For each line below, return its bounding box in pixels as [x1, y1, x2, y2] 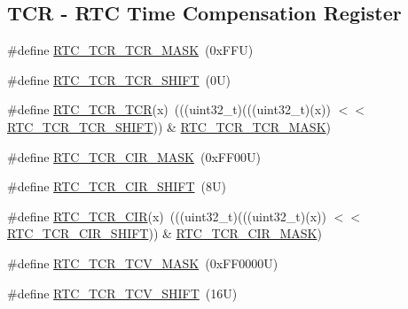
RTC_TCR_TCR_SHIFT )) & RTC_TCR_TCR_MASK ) [7, 117, 331, 135]
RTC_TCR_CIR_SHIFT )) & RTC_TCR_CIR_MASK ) [7, 224, 322, 243]
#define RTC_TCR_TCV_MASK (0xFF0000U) [7, 253, 279, 272]
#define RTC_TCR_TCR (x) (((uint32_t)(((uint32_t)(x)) [7, 100, 332, 119]
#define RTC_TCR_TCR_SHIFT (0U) [7, 70, 231, 89]
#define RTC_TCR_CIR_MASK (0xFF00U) [7, 147, 262, 166]
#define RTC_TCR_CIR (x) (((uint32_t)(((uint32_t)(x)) [7, 206, 326, 225]
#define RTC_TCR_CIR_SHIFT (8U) [7, 177, 226, 196]
